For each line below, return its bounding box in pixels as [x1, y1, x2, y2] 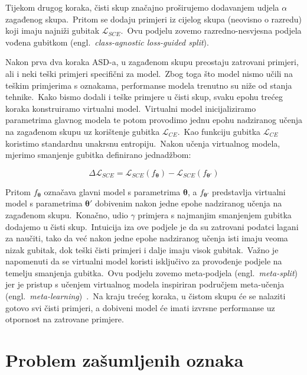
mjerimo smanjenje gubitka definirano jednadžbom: [5, 148, 191, 161]
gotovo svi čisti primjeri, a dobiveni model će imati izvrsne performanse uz [5, 301, 275, 313]
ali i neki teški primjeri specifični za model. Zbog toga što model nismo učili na [5, 67, 293, 79]
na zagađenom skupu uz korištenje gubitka [5, 125, 160, 137]
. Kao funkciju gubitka [177, 125, 261, 137]
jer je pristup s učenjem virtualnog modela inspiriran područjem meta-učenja [5, 278, 285, 290]
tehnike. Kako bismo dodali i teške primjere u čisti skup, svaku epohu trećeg [5, 90, 283, 103]
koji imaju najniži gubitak [5, 24, 100, 37]
